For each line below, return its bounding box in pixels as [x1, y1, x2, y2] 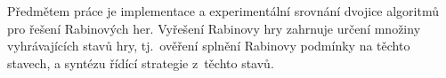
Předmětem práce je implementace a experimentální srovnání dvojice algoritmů [7, 2, 440, 19]
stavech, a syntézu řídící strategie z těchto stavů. [7, 53, 274, 72]
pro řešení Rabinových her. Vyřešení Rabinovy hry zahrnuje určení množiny [7, 19, 421, 37]
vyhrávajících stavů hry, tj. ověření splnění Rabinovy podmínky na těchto [7, 36, 410, 55]
